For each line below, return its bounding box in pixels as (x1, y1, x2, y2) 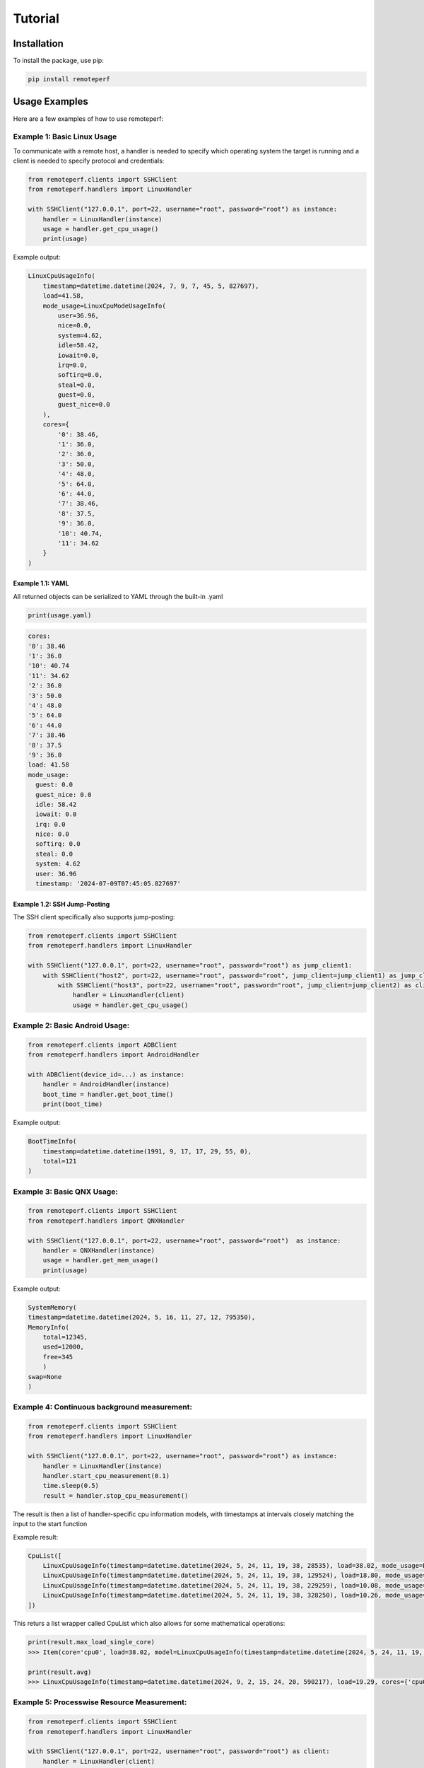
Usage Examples (13, 95, 88, 107)
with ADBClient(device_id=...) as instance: (28, 1071, 185, 1078)
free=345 (42, 1353, 73, 1361)
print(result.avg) (28, 1668, 92, 1676)
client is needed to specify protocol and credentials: (13, 156, 165, 165)
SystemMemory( (28, 1303, 77, 1311)
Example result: (13, 1533, 59, 1541)
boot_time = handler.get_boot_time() (42, 1090, 174, 1098)
